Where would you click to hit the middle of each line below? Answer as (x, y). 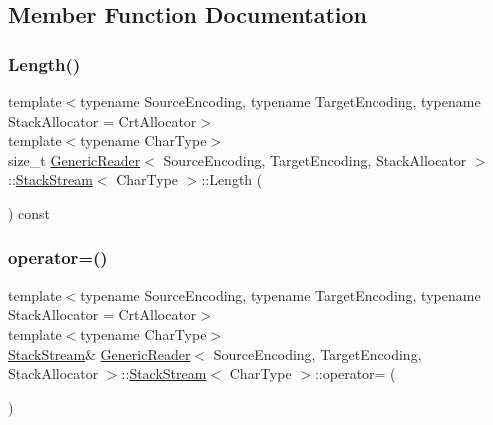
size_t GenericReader (74, 159)
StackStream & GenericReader (99, 353)
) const (29, 212)
